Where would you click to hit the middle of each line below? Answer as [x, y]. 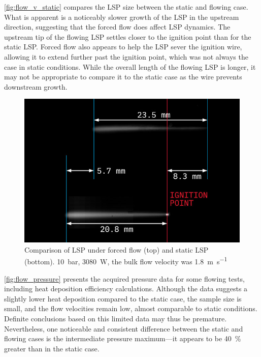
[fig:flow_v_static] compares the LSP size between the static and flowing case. [126, 7]
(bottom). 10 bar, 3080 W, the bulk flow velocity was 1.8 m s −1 [126, 260]
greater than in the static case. [52, 348]
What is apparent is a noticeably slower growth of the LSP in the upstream [122, 17]
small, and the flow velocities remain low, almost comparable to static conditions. [131, 308]
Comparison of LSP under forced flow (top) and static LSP [117, 249]
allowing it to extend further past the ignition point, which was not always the [126, 56]
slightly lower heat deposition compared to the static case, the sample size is [123, 298]
